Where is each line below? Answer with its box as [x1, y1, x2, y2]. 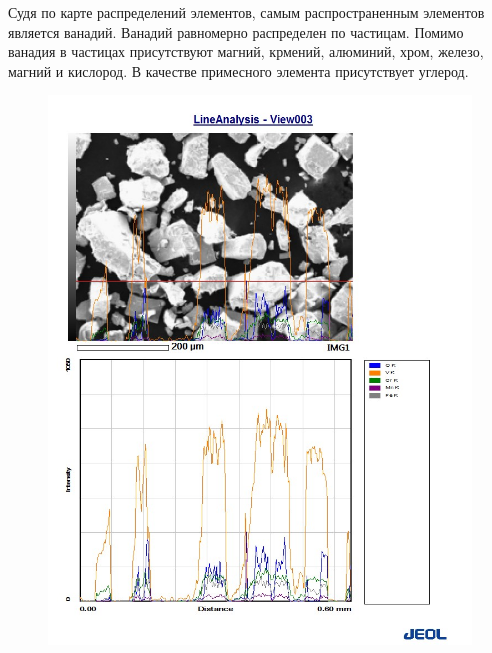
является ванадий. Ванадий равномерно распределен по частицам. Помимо [8, 21, 464, 42]
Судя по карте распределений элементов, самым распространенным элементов [8, 2, 485, 22]
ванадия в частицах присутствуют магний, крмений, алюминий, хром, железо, [8, 41, 484, 62]
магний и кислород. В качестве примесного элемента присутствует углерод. [8, 60, 469, 81]
